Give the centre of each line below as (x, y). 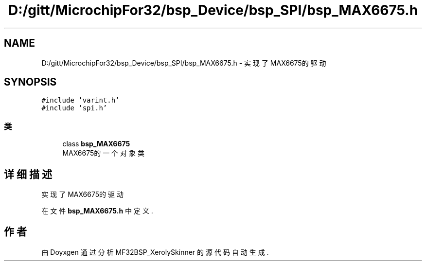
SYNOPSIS (30, 82)
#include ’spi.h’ (74, 108)
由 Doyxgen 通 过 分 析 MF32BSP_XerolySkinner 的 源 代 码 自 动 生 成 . (155, 252)
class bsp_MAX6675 (96, 144)
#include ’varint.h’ (80, 100)
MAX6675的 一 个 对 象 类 (103, 153)
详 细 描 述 (28, 174)
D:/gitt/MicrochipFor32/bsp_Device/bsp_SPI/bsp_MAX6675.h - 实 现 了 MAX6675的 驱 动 (184, 63)
